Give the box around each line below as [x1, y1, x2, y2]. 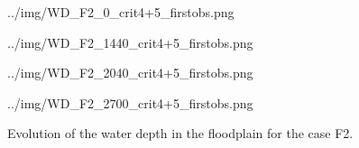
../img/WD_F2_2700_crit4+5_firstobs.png [7, 93, 253, 112]
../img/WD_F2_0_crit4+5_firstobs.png [7, 3, 235, 21]
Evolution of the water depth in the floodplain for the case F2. [7, 124, 354, 143]
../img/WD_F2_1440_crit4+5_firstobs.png [7, 32, 253, 51]
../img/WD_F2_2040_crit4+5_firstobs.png [7, 63, 253, 82]
